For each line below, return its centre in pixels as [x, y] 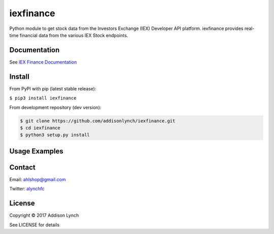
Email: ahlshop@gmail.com [38, 179]
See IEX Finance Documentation [43, 62]
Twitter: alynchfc [27, 189]
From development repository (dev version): [55, 107]
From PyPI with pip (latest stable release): [53, 88]
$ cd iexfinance [40, 128]
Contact [22, 167]
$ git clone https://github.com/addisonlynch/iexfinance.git [98, 121]
